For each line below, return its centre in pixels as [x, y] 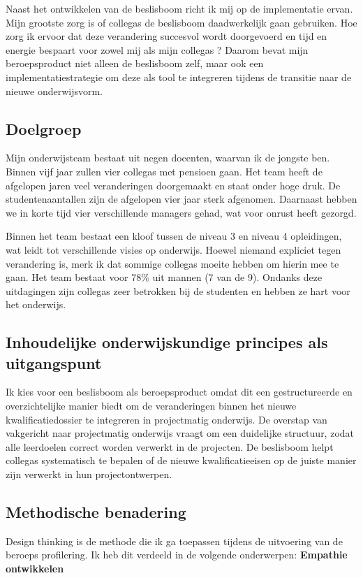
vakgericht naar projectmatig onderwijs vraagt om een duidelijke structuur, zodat [180, 433]
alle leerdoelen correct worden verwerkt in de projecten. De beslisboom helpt [170, 446]
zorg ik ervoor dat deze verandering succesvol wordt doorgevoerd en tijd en [166, 36]
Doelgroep [44, 128]
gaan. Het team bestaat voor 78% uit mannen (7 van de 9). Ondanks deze [164, 277]
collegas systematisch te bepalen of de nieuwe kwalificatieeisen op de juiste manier [181, 460]
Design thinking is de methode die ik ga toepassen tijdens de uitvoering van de [174, 541]
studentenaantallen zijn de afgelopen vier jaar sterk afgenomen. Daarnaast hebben [181, 199]
